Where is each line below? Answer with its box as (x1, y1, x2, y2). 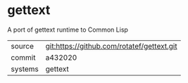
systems (11, 64, 39, 74)
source (11, 41, 34, 51)
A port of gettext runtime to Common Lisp (7, 25, 129, 34)
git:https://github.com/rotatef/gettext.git (45, 41, 177, 51)
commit (11, 52, 36, 62)
